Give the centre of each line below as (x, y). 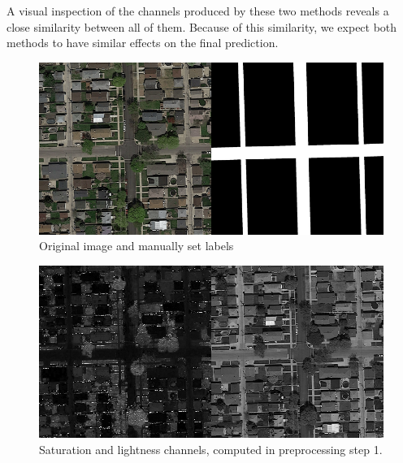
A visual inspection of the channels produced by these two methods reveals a (198, 11)
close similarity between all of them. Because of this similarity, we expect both (202, 26)
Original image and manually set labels (136, 246)
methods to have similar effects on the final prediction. (143, 43)
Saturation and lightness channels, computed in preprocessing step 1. (211, 449)
